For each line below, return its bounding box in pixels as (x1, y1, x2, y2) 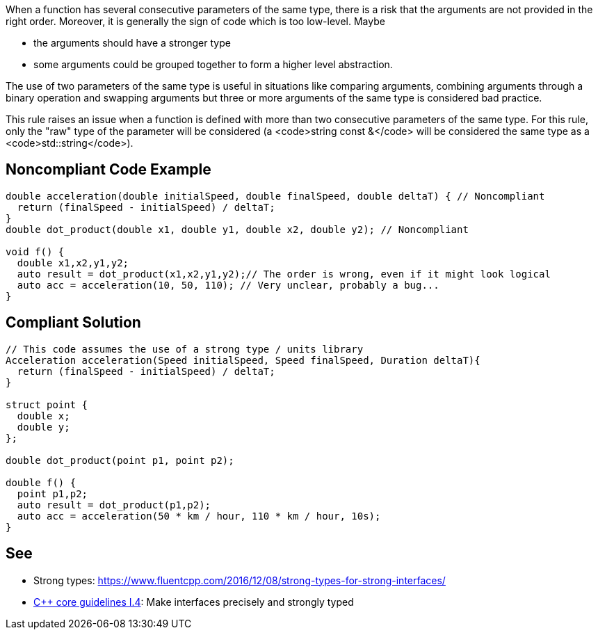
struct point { (6, 399, 88, 410)
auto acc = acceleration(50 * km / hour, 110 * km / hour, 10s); (17, 510, 381, 522)
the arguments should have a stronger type (33, 37, 231, 49)
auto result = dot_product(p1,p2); (17, 499, 211, 511)
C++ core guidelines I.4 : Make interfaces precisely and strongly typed (33, 595, 354, 608)
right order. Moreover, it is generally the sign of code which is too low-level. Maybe (6, 15, 385, 27)
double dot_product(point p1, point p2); (6, 454, 234, 466)
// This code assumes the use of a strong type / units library (6, 343, 364, 355)
